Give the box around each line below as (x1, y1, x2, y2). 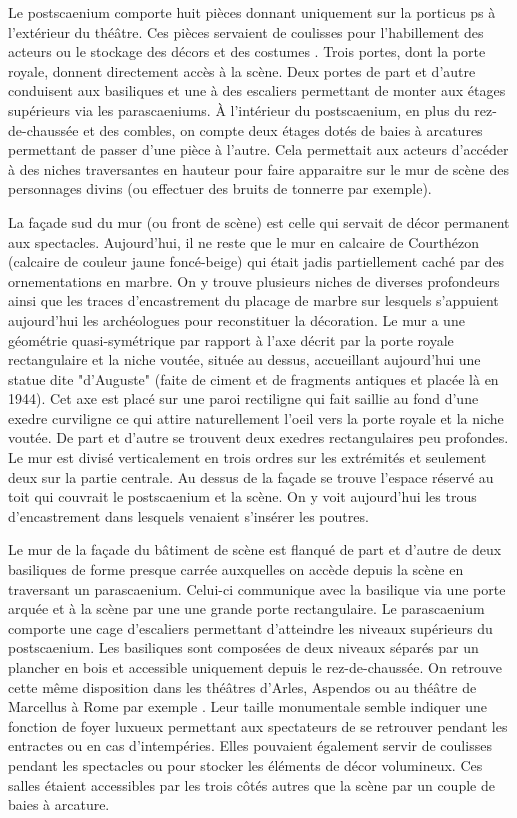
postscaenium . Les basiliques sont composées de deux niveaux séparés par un (8, 637, 479, 658)
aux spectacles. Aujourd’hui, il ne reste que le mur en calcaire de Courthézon (8, 231, 479, 252)
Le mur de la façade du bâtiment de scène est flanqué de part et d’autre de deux (8, 539, 502, 560)
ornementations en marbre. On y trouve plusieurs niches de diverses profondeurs (8, 270, 500, 291)
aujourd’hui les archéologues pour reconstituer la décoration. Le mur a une (8, 309, 465, 330)
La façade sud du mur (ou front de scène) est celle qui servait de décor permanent (8, 211, 510, 232)
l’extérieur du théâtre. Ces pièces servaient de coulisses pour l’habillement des (8, 21, 484, 42)
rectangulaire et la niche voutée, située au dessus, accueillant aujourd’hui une (8, 349, 481, 370)
